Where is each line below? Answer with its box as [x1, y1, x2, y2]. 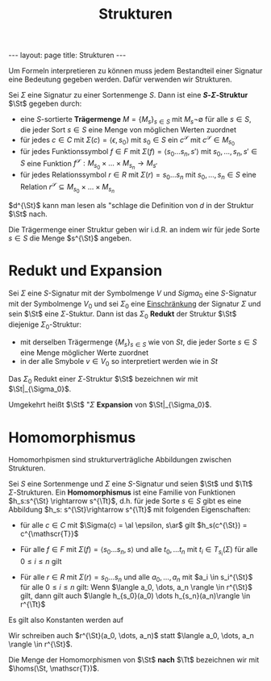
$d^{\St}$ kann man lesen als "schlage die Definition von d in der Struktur [8, 200, 254, 210]
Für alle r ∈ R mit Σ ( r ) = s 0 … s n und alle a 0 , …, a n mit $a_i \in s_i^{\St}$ [19, 572, 253, 583]
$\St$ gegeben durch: [8, 98, 82, 109]
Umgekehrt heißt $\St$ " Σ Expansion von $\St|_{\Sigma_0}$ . [8, 400, 212, 410]
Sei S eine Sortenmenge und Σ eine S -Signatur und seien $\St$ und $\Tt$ [8, 479, 253, 489]
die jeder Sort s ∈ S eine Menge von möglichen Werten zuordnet [19, 124, 236, 134]
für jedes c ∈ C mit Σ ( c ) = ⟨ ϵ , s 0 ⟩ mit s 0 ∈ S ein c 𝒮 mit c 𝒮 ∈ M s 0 [19, 133, 236, 148]
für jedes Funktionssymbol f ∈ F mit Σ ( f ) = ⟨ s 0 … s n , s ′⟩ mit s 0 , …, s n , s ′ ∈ [19, 146, 258, 158]
